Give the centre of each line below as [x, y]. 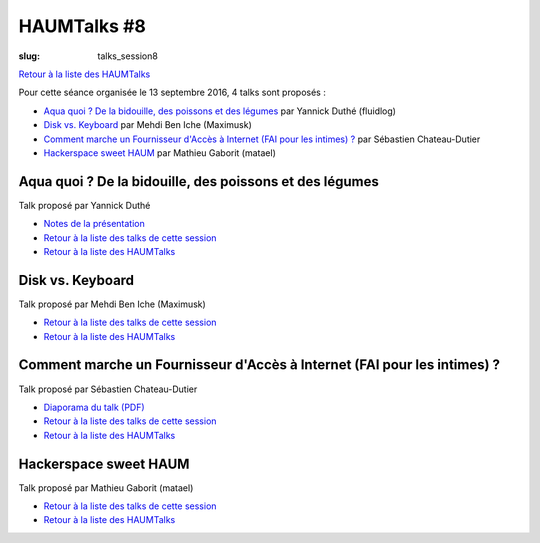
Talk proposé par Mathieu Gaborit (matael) [106, 487]
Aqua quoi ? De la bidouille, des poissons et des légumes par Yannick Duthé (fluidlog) [220, 111]
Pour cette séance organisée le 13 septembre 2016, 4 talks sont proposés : [172, 92]
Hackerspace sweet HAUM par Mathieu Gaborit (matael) [160, 152]
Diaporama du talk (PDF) [94, 407]
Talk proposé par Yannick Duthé [84, 205]
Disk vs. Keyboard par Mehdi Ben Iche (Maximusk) [147, 125]
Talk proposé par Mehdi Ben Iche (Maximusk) [112, 304]
